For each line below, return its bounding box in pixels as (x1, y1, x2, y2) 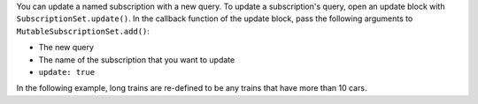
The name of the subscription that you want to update (38, 54, 235, 65)
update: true (38, 67, 96, 77)
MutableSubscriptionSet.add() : (16, 26, 150, 36)
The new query (38, 42, 95, 53)
